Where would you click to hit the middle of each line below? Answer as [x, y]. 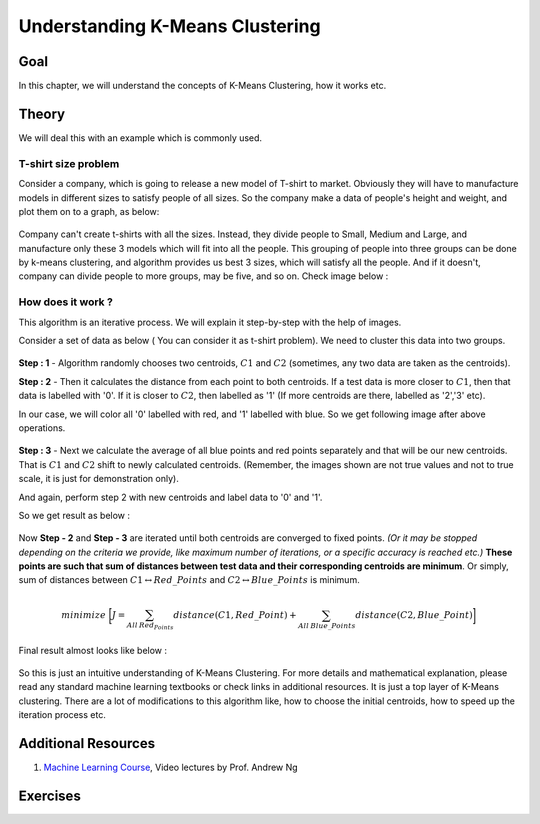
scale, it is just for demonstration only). [98, 479]
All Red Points [150, 626]
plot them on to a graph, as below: [89, 211]
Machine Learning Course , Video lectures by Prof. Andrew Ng [171, 767]
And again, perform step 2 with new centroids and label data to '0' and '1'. [170, 497]
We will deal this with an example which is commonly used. [140, 137]
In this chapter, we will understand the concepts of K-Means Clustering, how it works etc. [202, 86]
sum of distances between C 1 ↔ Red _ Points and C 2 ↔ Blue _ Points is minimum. [189, 580]
